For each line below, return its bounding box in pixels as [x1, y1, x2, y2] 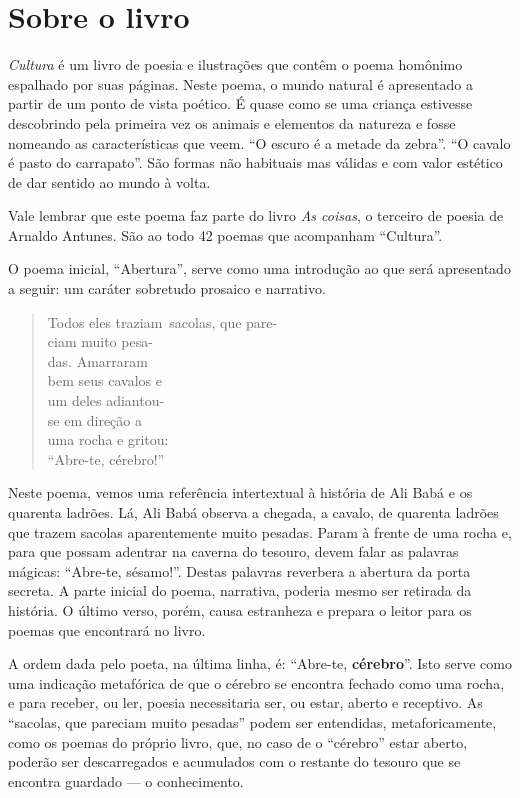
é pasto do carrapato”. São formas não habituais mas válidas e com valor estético [8, 152, 503, 173]
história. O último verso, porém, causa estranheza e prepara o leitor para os [8, 599, 472, 620]
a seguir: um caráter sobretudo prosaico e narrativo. [8, 278, 326, 299]
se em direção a [47, 409, 142, 430]
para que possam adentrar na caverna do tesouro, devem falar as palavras [8, 541, 459, 562]
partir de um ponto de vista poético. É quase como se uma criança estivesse [8, 93, 473, 114]
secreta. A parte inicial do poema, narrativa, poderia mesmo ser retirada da [8, 580, 472, 601]
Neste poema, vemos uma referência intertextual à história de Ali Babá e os [8, 482, 473, 503]
